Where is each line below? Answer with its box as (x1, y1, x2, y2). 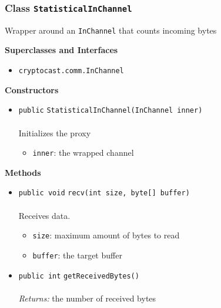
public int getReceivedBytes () (18, 271, 139, 280)
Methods (5, 166, 41, 178)
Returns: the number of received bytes (18, 291, 156, 304)
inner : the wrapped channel (32, 146, 134, 159)
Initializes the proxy (18, 126, 91, 139)
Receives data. (18, 209, 71, 221)
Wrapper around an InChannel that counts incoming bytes (5, 24, 217, 36)
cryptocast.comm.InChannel (18, 67, 124, 76)
